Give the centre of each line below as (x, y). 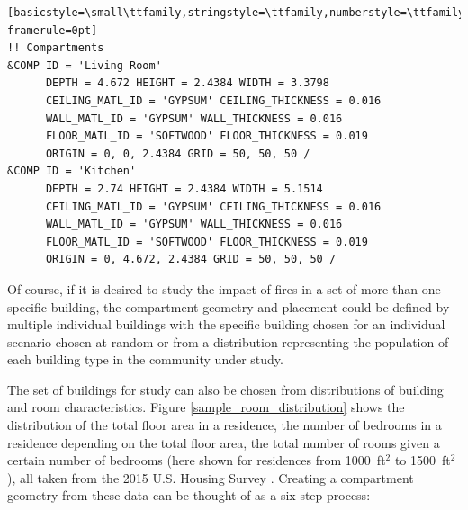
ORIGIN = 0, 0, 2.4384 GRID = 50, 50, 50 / (178, 153)
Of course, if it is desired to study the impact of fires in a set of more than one (224, 288)
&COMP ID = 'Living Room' (85, 65)
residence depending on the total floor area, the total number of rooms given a (224, 442)
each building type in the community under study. (145, 359)
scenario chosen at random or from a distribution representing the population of (228, 341)
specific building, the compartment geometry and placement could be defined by (229, 306)
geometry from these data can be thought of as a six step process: (189, 495)
